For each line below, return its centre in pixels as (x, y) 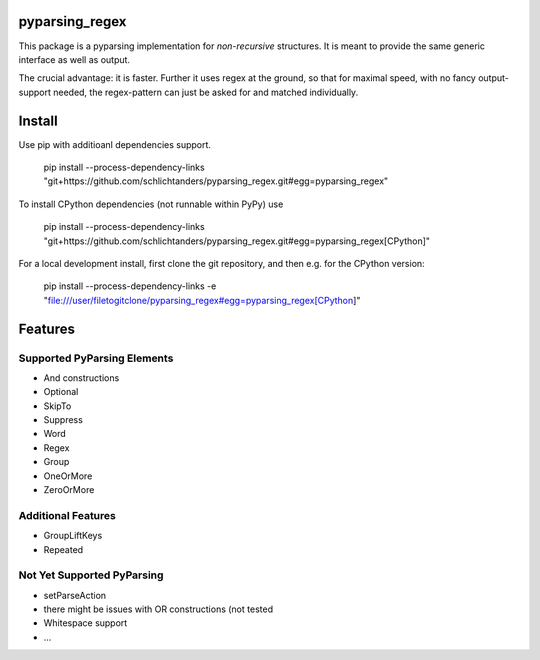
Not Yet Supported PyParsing (91, 575)
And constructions (81, 377)
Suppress (63, 420)
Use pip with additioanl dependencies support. (115, 144)
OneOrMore (68, 476)
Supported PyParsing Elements (96, 358)
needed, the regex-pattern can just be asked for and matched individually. (206, 92)
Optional (61, 392)
